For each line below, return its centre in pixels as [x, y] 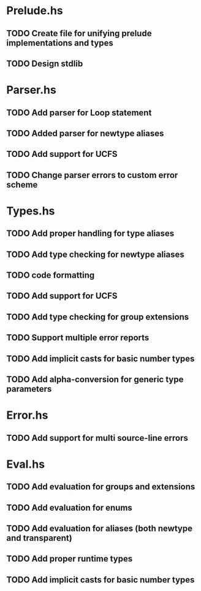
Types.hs [31, 211]
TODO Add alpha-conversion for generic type [95, 380]
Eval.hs [25, 464]
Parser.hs [31, 90]
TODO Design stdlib [45, 63]
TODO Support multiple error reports [78, 338]
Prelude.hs [35, 11]
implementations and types [60, 43]
